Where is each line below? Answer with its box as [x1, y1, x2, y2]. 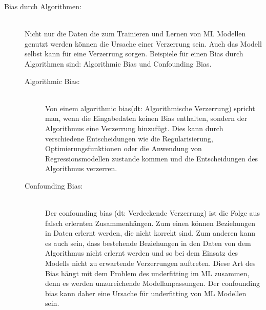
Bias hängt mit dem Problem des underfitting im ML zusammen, [45, 267, 250, 278]
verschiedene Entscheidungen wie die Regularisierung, [45, 133, 213, 143]
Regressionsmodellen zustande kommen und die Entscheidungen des [45, 153, 258, 163]
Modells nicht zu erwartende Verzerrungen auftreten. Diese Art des [45, 258, 256, 268]
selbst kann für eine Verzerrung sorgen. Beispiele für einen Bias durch [25, 48, 243, 59]
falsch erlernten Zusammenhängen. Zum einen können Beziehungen [45, 217, 255, 228]
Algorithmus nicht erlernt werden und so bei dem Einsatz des [45, 247, 238, 258]
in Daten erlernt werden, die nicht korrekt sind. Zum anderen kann [45, 228, 256, 238]
